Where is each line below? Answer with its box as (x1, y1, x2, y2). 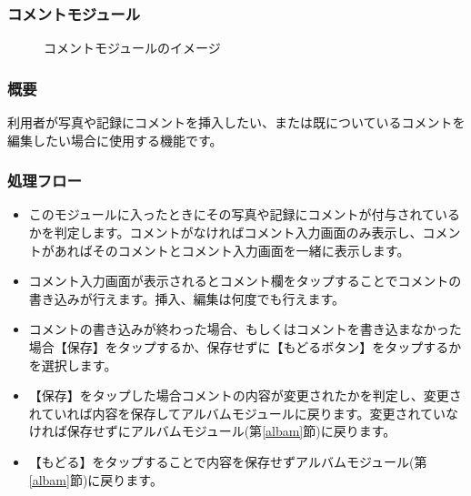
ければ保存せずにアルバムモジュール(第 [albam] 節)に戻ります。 (28, 421, 396, 440)
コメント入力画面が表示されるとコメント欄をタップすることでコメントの (28, 271, 462, 290)
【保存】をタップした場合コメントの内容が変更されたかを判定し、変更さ (28, 386, 462, 405)
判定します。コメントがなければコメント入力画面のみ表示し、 (54, 223, 423, 242)
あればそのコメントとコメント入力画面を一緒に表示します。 (54, 240, 410, 259)
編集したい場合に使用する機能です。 (7, 130, 223, 149)
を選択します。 (28, 355, 117, 374)
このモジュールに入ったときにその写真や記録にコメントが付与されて (28, 205, 436, 224)
